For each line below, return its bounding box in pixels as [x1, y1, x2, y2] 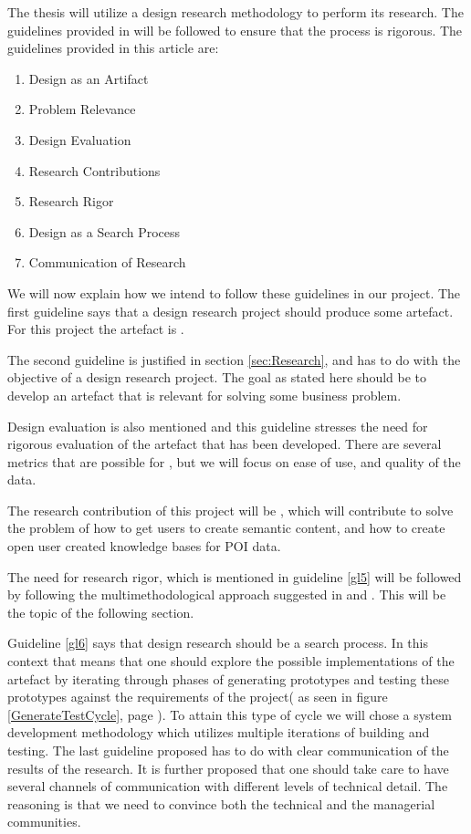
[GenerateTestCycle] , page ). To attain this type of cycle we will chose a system [7, 704, 452, 724]
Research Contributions [28, 161, 161, 180]
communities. [7, 812, 81, 831]
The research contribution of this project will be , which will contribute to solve [7, 500, 454, 519]
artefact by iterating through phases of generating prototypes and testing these [7, 669, 449, 688]
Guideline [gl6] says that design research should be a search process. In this [7, 633, 429, 652]
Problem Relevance [28, 99, 136, 119]
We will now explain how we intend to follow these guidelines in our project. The [7, 283, 461, 302]
